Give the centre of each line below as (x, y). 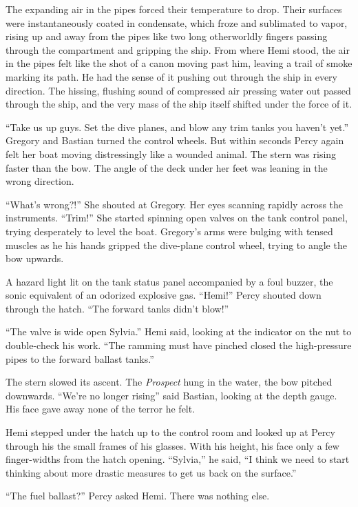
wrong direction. (40, 181)
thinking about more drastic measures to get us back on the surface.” (151, 472)
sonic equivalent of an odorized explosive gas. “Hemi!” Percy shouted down (164, 295)
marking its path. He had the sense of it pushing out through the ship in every (171, 76)
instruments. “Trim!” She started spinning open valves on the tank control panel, (177, 218)
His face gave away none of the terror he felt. (101, 409)
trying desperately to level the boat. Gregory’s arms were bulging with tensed (169, 231)
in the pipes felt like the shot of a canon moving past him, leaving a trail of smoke (179, 63)
